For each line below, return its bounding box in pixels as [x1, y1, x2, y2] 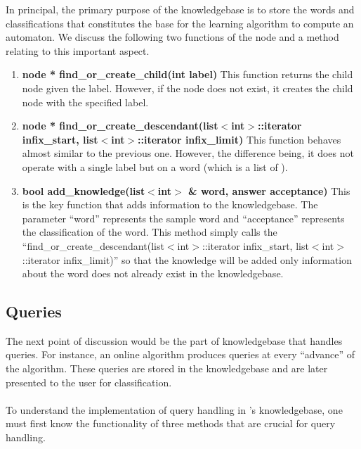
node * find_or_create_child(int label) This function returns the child [22, 67, 353, 82]
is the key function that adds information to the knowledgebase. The [22, 197, 318, 212]
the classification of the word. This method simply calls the [22, 224, 277, 239]
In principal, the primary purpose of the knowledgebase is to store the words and [6, 2, 355, 16]
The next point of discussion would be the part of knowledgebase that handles [6, 333, 343, 348]
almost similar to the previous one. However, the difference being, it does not [22, 146, 354, 160]
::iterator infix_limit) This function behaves [138, 132, 341, 146]
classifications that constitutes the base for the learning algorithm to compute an [6, 15, 354, 30]
